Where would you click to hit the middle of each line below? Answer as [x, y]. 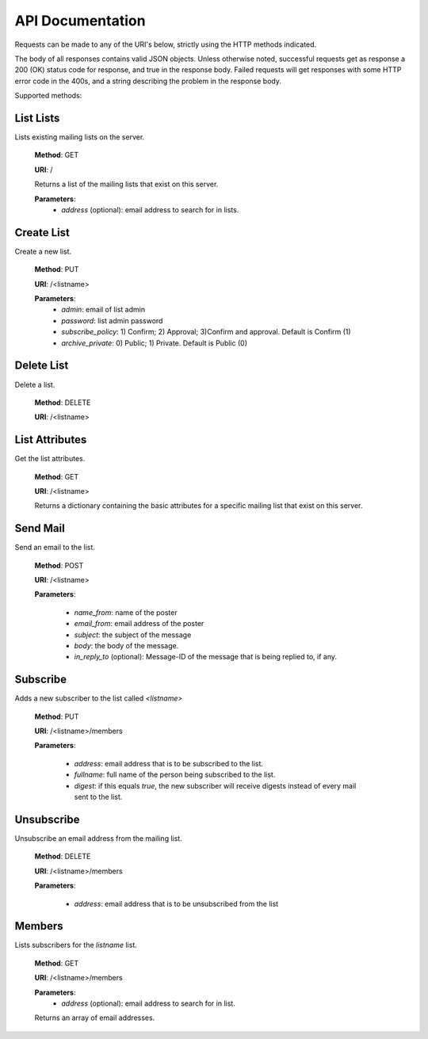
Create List [42, 233]
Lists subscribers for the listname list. [76, 945]
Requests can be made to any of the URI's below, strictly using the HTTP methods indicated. [166, 44]
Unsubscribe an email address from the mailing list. [98, 838]
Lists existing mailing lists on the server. [80, 137]
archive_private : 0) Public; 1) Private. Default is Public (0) [154, 343]
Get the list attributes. [50, 459]
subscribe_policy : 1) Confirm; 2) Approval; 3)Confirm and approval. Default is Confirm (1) [206, 332]
